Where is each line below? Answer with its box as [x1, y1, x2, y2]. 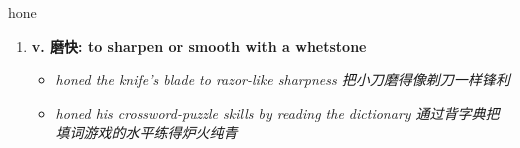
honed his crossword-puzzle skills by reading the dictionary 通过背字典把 [55, 102, 500, 123]
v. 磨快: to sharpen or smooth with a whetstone [31, 35, 367, 56]
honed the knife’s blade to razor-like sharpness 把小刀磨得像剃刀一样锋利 [55, 69, 510, 90]
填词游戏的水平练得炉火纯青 [55, 122, 238, 143]
